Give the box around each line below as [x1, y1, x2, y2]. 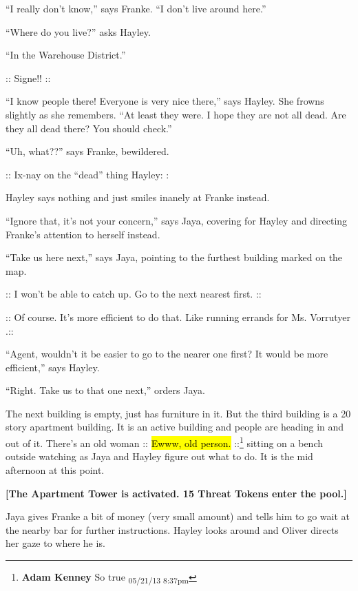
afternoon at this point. [6, 462, 105, 477]
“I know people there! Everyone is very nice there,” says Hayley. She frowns [6, 94, 324, 108]
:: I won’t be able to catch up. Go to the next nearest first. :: [6, 287, 262, 301]
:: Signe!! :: [6, 70, 51, 85]
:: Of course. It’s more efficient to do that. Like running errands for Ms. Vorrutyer [6, 309, 350, 324]
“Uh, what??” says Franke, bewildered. [6, 144, 169, 158]
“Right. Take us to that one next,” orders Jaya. [6, 383, 205, 397]
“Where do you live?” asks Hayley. [6, 24, 151, 39]
